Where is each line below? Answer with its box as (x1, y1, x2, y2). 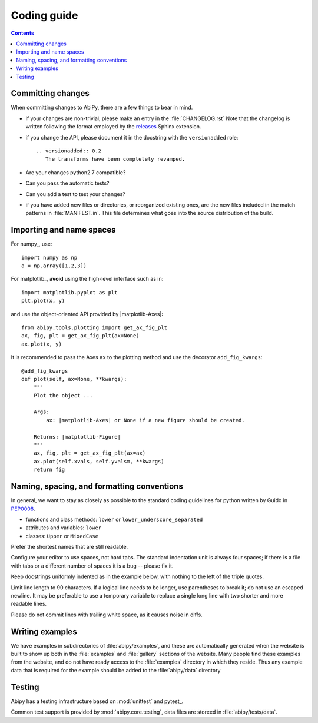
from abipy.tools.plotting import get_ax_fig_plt (21, 324, 168, 331)
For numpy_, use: (11, 240, 52, 247)
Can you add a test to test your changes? (25, 190, 126, 197)
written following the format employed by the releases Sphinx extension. (25, 123, 201, 130)
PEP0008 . (11, 505, 35, 512)
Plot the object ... (33, 392, 93, 399)
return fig (33, 466, 65, 473)
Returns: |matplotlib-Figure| (33, 433, 121, 440)
